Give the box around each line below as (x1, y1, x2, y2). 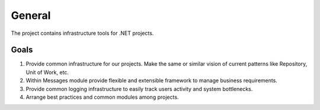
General (11, 9, 51, 22)
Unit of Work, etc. (25, 69, 69, 76)
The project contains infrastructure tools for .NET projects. (11, 30, 154, 37)
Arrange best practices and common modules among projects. (25, 93, 179, 101)
